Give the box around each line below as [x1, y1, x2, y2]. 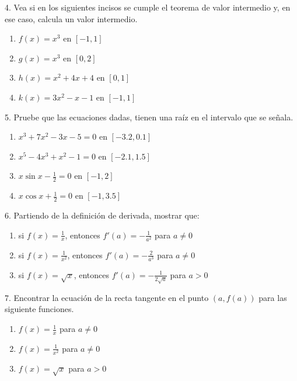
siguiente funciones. [5, 303, 74, 315]
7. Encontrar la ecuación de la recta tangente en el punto [5, 291, 209, 303]
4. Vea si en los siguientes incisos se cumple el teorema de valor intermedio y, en [5, 1, 291, 13]
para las [258, 291, 287, 303]
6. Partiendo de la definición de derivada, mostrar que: [5, 209, 200, 221]
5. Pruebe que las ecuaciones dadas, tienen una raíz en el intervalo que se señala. [5, 110, 293, 123]
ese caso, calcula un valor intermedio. [5, 12, 138, 25]
